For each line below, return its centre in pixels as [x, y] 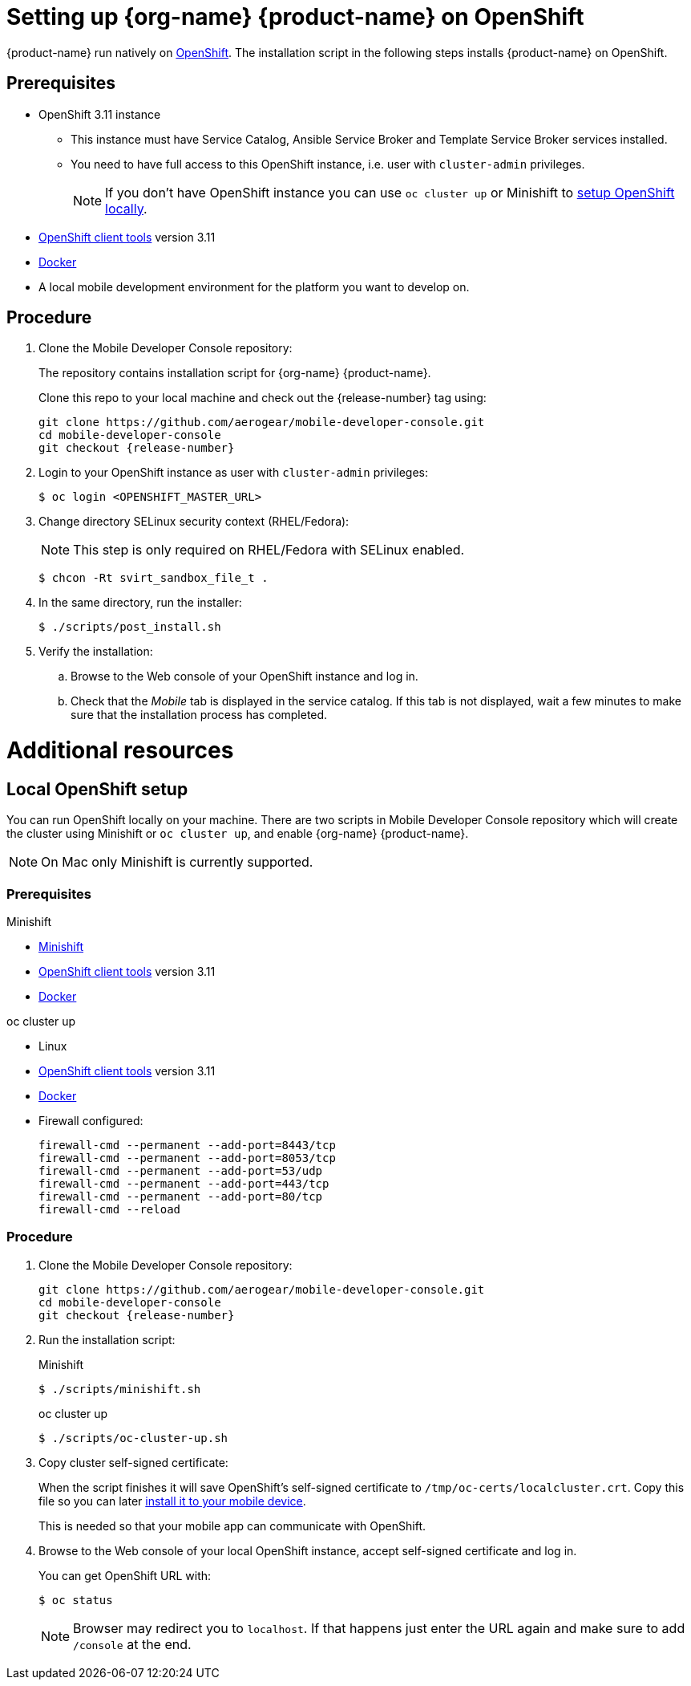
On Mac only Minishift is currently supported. [177, 862]
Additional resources [120, 751]
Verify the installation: [96, 652]
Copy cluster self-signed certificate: [133, 1462]
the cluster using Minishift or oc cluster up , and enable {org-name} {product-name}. [238, 834]
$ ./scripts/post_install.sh [130, 627]
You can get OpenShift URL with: [125, 1575]
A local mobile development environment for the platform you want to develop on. [254, 286]
